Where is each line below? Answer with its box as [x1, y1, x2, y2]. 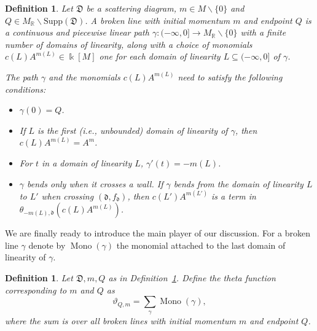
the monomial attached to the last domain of [116, 238, 286, 251]
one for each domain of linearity [99, 50, 221, 63]
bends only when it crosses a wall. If [27, 177, 163, 190]
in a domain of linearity [42, 156, 132, 169]
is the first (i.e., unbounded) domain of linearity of [37, 123, 228, 136]
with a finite [240, 26, 286, 39]
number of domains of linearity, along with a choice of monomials [5, 37, 252, 50]
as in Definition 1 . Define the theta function [108, 271, 276, 284]
